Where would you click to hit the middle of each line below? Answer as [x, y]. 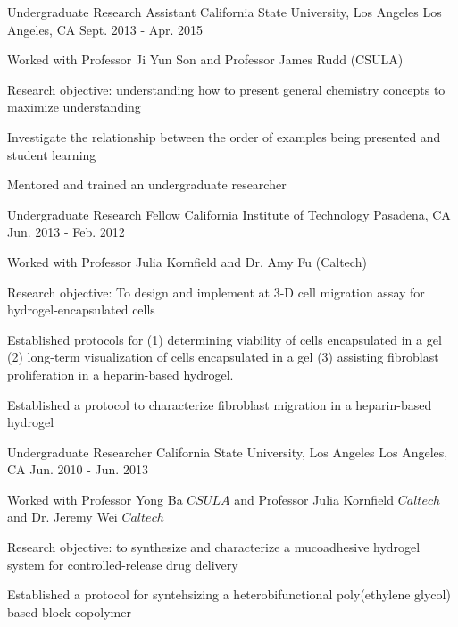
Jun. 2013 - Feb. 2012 [66, 232]
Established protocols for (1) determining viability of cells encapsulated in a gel [225, 339]
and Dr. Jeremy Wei [62, 517]
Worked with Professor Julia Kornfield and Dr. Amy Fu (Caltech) [187, 261]
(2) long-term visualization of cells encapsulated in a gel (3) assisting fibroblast [223, 357]
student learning [52, 154]
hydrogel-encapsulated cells [81, 309]
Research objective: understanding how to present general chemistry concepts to [226, 89]
